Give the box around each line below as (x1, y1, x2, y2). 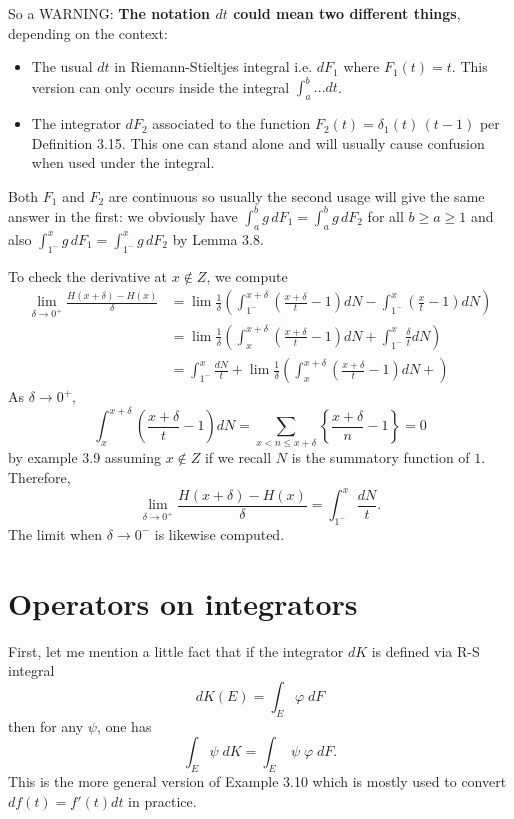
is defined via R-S (371, 640, 480, 661)
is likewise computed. (154, 523, 285, 544)
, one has (96, 715, 152, 736)
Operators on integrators (8, 582, 358, 623)
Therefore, (8, 467, 71, 488)
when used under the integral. (31, 152, 215, 173)
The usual (31, 56, 93, 77)
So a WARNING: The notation (8, 3, 211, 23)
